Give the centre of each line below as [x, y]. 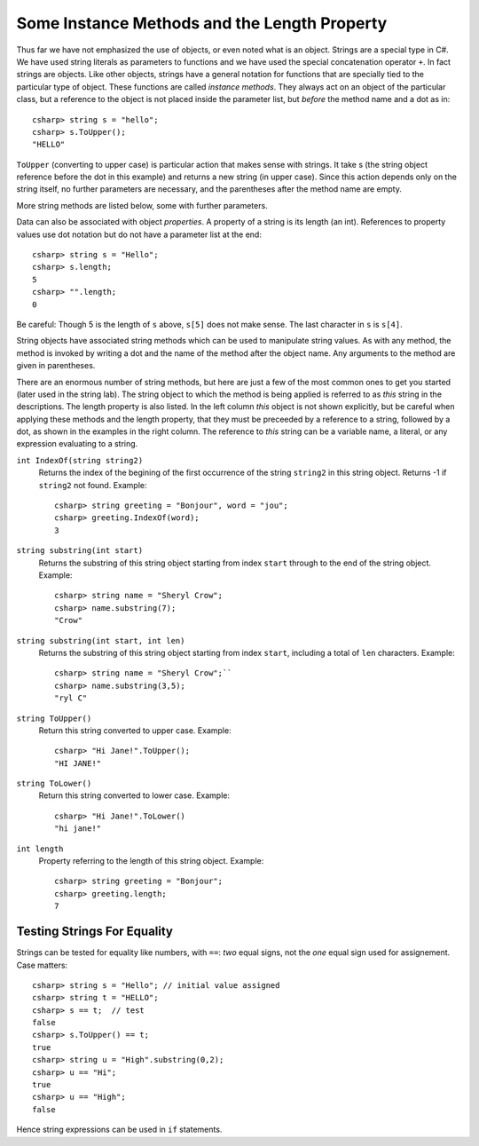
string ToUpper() [54, 718]
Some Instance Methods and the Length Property [202, 23]
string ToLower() [54, 784]
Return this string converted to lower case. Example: [134, 795]
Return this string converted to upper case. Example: [135, 730]
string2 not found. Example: [93, 485]
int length [40, 849]
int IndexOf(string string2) [80, 460]
